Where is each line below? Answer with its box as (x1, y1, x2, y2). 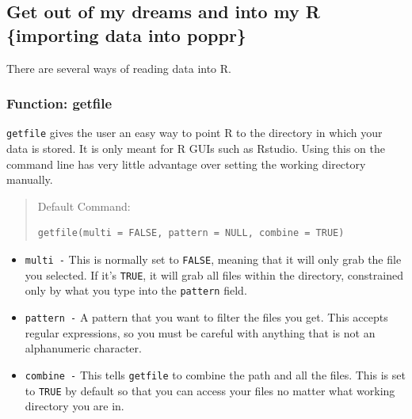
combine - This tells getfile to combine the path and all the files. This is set (25, 366, 406, 383)
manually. (6, 171, 53, 188)
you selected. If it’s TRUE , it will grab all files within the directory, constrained (25, 266, 403, 283)
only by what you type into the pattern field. (25, 282, 247, 299)
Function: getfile (6, 93, 113, 113)
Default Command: (37, 197, 131, 214)
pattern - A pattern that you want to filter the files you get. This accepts (25, 309, 388, 325)
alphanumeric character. (25, 340, 142, 356)
